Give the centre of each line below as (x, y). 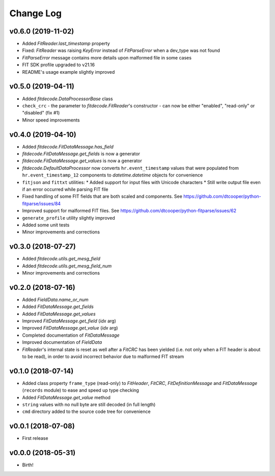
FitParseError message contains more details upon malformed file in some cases (107, 57)
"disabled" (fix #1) (41, 113)
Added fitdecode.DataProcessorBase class (67, 99)
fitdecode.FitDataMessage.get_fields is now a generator (81, 154)
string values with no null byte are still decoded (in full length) (89, 405)
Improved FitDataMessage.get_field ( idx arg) (69, 321)
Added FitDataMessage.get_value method (66, 397)
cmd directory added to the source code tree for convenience (86, 411)
